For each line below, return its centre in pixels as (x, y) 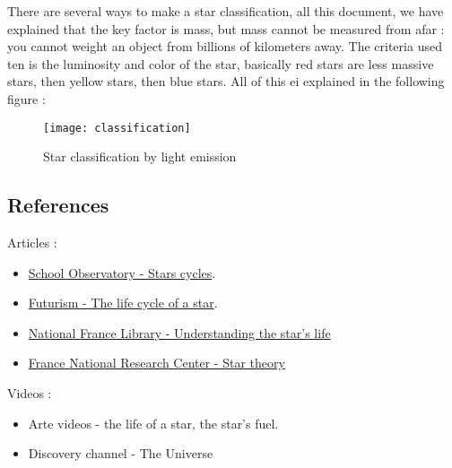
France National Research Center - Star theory (156, 363)
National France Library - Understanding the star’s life (179, 332)
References (58, 205)
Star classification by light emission (140, 156)
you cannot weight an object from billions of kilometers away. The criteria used (225, 46)
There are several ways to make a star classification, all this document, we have (226, 11)
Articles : (32, 243)
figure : (26, 98)
